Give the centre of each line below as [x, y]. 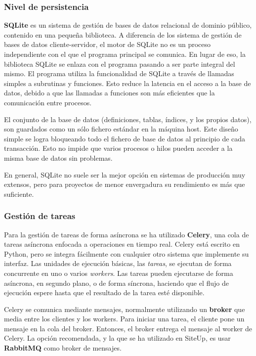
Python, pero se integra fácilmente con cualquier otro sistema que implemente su [127, 253]
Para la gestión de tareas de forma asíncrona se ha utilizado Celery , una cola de [127, 234]
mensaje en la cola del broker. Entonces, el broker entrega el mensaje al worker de [128, 328]
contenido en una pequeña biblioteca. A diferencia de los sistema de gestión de [123, 34]
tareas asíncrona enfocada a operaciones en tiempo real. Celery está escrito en [122, 244]
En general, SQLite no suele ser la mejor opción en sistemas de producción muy [125, 174]
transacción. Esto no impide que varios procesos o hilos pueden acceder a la [118, 148]
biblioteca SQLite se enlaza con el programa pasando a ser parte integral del [120, 64]
